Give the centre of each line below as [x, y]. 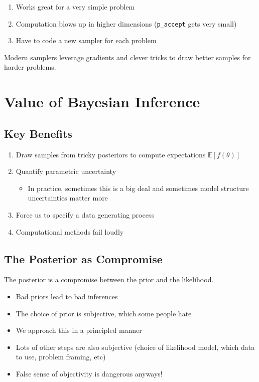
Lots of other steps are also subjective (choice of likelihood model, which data [135, 347]
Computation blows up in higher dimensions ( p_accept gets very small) [126, 23]
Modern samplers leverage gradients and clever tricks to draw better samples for [127, 57]
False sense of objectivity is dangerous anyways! [89, 373]
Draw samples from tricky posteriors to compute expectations [111, 154]
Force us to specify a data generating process [85, 214]
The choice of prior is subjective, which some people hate [104, 313]
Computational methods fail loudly [70, 231]
